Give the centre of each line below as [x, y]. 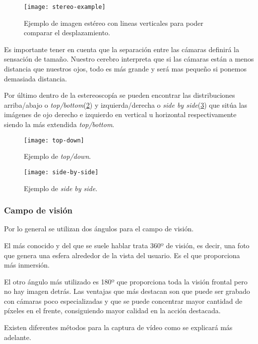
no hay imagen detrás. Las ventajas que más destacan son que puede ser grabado [127, 291]
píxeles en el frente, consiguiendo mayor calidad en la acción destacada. [112, 310]
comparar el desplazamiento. [67, 33]
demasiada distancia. [35, 78]
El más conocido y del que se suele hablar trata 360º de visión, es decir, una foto [127, 245]
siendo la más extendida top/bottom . [59, 124]
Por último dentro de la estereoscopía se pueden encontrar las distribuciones [120, 95]
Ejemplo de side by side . [61, 188]
